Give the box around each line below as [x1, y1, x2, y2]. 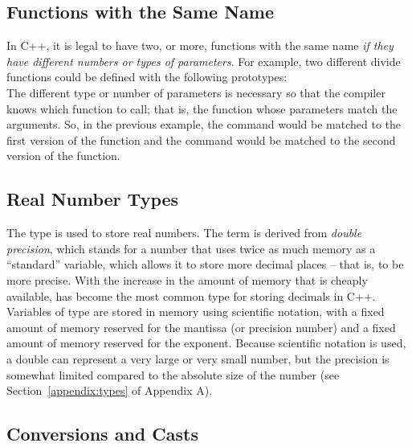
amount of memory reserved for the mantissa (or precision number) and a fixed [6, 318, 396, 335]
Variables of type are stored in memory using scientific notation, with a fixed [6, 303, 385, 320]
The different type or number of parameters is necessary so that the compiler [6, 84, 385, 100]
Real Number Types [6, 187, 179, 211]
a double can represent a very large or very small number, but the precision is [6, 350, 390, 367]
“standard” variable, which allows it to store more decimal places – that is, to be [6, 256, 404, 273]
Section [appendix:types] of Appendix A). [6, 382, 213, 399]
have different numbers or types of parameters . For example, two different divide [6, 52, 401, 69]
